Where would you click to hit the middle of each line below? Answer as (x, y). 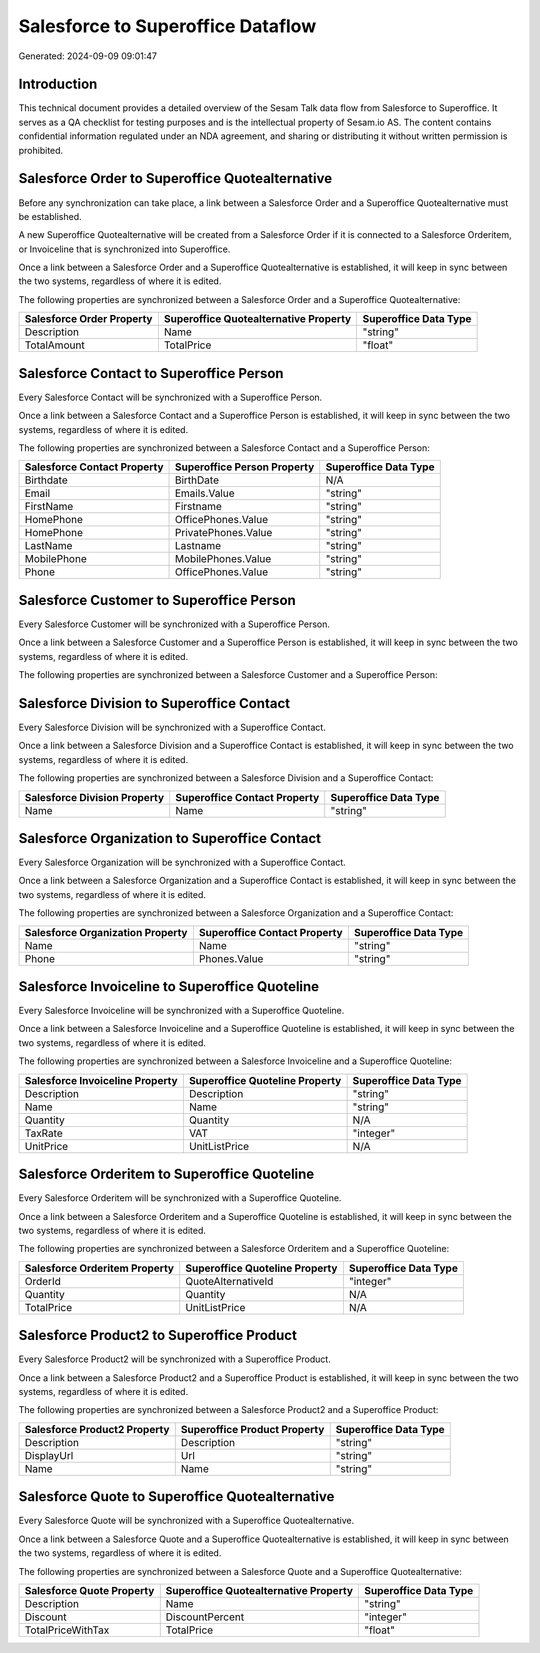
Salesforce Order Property (88, 319)
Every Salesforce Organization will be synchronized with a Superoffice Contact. (182, 862)
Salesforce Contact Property (94, 467)
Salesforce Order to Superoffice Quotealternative (175, 178)
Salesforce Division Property (94, 797)
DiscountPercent (205, 1617)
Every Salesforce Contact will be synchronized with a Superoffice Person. (170, 397)
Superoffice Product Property (252, 1429)
